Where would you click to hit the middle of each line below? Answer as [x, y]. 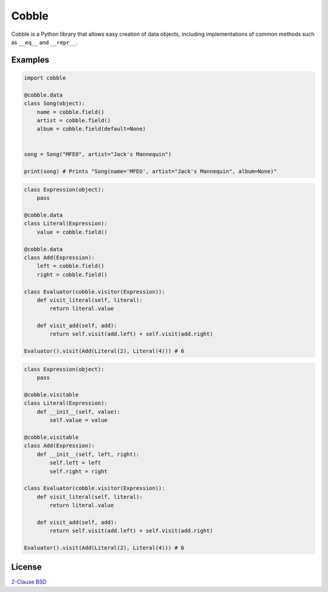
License [26, 567]
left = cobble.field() [70, 266]
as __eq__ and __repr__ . [44, 42]
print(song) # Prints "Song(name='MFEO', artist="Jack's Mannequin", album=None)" [151, 171]
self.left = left [75, 463]
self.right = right [78, 471]
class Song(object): [54, 104]
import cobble [45, 78]
